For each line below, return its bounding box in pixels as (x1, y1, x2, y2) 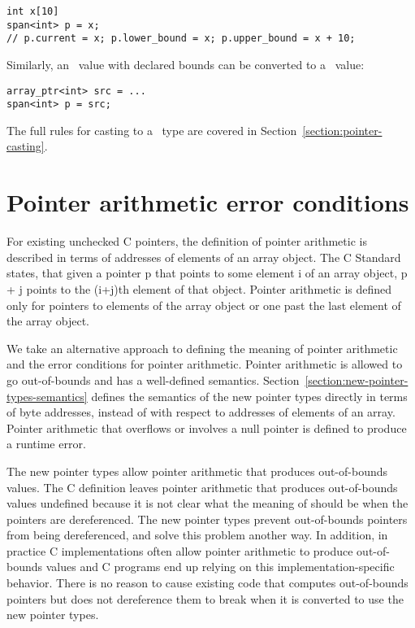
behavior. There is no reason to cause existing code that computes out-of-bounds (6, 574, 409, 591)
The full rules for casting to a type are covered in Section (6, 121, 297, 138)
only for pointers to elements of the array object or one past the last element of (6, 296, 401, 313)
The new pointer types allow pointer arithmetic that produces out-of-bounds (6, 462, 388, 479)
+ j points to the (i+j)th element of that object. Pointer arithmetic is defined (6, 280, 392, 297)
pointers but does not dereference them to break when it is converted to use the (6, 590, 404, 607)
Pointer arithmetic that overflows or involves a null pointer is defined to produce (6, 419, 407, 436)
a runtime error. (6, 435, 86, 452)
